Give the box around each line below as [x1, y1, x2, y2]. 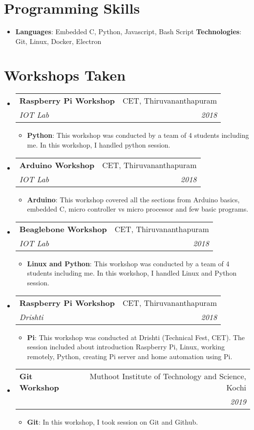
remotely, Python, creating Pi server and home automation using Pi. [27, 351, 233, 361]
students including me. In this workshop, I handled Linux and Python [27, 268, 237, 278]
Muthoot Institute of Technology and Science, [89, 370, 246, 382]
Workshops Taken [4, 64, 126, 85]
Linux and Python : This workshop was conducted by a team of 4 [27, 258, 230, 268]
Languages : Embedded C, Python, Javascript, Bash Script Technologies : [15, 26, 242, 37]
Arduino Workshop [19, 159, 95, 171]
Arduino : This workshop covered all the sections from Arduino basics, [27, 194, 240, 204]
